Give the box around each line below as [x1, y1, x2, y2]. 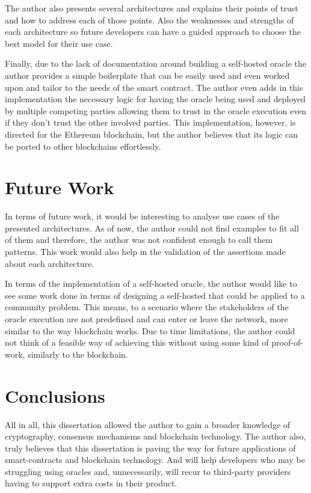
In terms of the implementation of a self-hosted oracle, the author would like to [5, 277, 297, 290]
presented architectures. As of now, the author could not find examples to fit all [5, 221, 299, 234]
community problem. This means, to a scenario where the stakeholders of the [5, 301, 289, 313]
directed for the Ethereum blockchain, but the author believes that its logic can [5, 127, 298, 140]
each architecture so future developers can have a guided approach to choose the [5, 25, 301, 38]
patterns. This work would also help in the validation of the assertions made [5, 245, 286, 258]
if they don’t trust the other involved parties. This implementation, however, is [5, 116, 296, 129]
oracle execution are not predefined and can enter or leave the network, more [5, 313, 288, 325]
